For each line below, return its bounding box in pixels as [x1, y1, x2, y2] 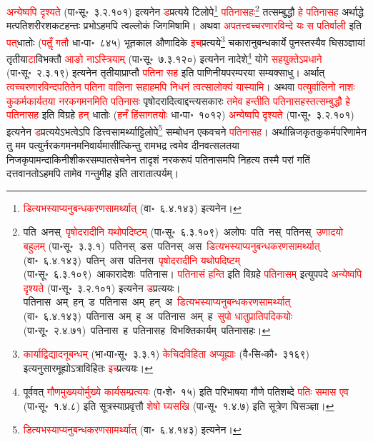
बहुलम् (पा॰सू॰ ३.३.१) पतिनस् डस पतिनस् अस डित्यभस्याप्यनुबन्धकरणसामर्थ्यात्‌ [23, 238, 320, 253]
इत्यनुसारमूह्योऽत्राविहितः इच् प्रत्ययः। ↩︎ [23, 360, 153, 375]
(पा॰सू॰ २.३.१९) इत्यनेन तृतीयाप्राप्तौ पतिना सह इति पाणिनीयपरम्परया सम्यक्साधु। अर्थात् [6, 65, 325, 80]
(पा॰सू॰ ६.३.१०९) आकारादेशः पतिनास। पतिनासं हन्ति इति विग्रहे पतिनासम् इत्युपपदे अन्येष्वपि [23, 266, 362, 281]
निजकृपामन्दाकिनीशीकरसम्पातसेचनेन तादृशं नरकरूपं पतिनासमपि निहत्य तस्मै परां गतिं [6, 151, 310, 166]
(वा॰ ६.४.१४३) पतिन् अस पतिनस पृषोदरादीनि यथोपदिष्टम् [23, 252, 240, 267]
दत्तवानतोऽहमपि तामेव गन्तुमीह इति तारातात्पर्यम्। [6, 166, 179, 181]
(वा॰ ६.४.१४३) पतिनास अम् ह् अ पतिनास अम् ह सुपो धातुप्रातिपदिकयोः [23, 308, 293, 323]
